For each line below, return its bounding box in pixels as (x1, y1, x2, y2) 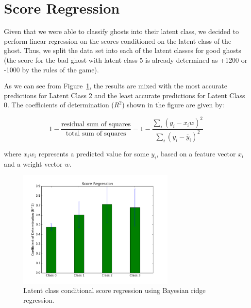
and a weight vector (4, 158, 63, 169)
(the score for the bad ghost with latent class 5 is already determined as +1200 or (4, 54, 248, 65)
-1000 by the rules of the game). (4, 64, 99, 74)
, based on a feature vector (156, 148, 236, 158)
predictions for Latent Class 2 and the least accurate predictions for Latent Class (4, 90, 245, 100)
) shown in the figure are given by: (122, 100, 224, 110)
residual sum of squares (61, 121, 131, 128)
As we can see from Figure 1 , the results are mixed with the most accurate (4, 81, 227, 91)
